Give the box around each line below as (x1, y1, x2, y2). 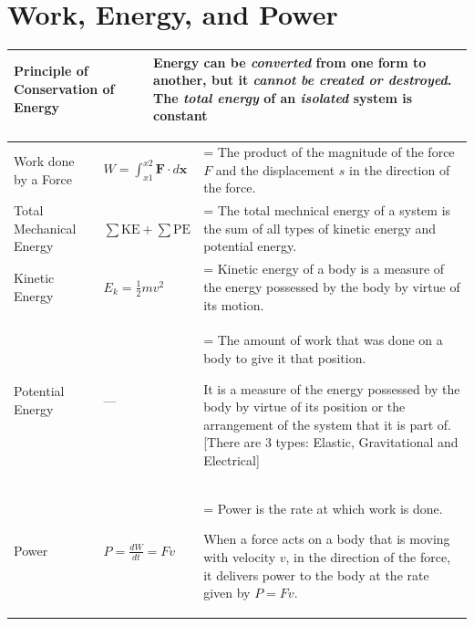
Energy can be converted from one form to (153, 52, 427, 71)
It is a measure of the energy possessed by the (203, 379, 460, 398)
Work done (14, 151, 75, 171)
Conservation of (14, 79, 115, 99)
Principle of (14, 61, 88, 80)
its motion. (203, 295, 264, 314)
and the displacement (215, 160, 335, 179)
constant (153, 106, 208, 125)
